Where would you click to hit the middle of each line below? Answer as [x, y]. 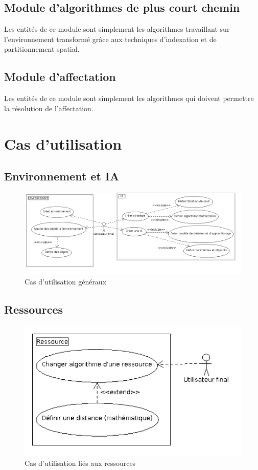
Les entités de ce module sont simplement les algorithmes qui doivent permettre [129, 98]
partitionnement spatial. [42, 49]
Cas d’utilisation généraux [66, 282]
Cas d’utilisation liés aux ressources [80, 463]
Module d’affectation [60, 77]
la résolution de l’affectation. [49, 108]
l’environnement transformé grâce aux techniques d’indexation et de [110, 39]
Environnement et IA [62, 176]
